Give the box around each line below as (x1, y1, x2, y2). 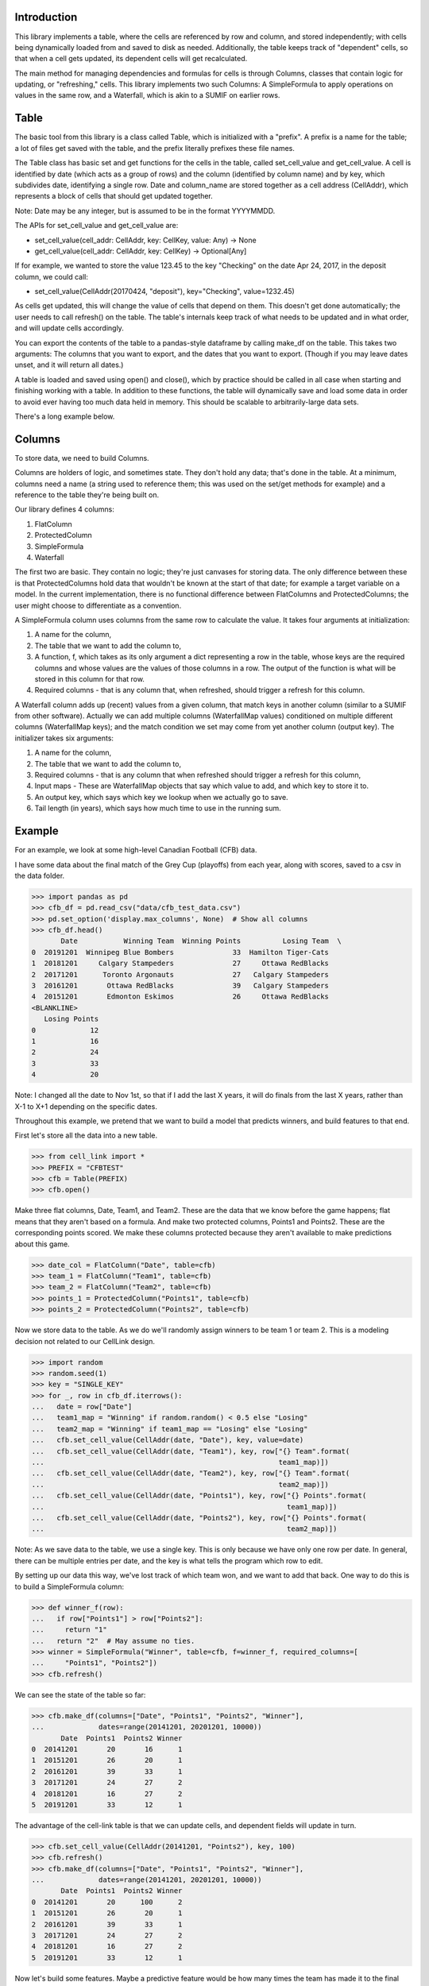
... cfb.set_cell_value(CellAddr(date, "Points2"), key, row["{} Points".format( (31, 1513, 367, 1522)
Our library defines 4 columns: (14, 504, 115, 514)
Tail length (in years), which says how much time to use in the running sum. (34, 803, 281, 813)
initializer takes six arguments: (14, 733, 114, 743)
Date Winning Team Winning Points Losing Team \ (60, 937, 342, 945)
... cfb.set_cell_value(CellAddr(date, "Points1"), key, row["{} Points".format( (31, 1491, 367, 1501)
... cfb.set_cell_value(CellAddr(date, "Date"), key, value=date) (31, 1435, 304, 1445)
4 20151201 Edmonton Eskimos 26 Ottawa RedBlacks (31, 992, 330, 1001)
